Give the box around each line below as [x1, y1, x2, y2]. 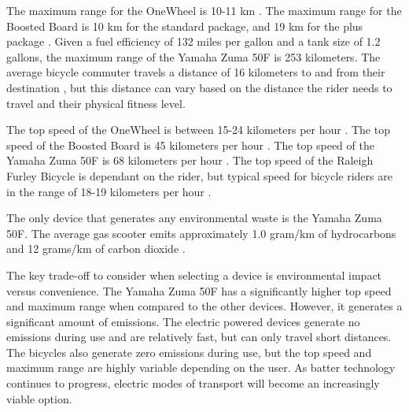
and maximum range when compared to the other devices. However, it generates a [6, 298, 403, 314]
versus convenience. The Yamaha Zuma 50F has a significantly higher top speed [6, 282, 392, 299]
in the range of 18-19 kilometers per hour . [6, 183, 212, 199]
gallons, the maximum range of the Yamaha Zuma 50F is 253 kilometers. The [6, 48, 381, 65]
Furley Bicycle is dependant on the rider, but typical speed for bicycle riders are [6, 167, 392, 184]
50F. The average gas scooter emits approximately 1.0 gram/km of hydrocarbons [6, 225, 396, 241]
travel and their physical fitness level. [6, 95, 186, 111]
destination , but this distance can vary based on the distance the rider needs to [6, 79, 392, 95]
